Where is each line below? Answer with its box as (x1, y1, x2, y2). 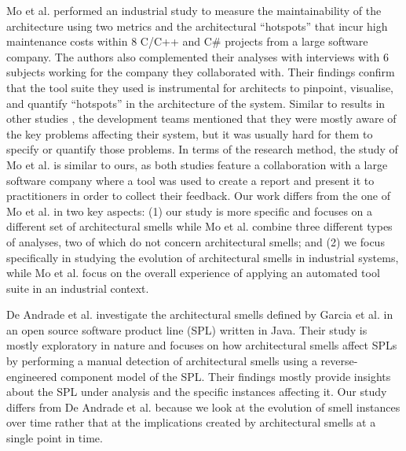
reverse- (320, 353, 358, 369)
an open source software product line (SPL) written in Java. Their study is (6, 321, 368, 338)
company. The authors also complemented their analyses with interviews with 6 (6, 48, 389, 65)
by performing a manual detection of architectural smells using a (6, 353, 317, 369)
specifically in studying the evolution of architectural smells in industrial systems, (6, 249, 399, 265)
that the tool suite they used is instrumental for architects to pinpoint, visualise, (6, 79, 394, 95)
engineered (6, 368, 57, 384)
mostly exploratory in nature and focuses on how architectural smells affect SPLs (6, 337, 397, 353)
